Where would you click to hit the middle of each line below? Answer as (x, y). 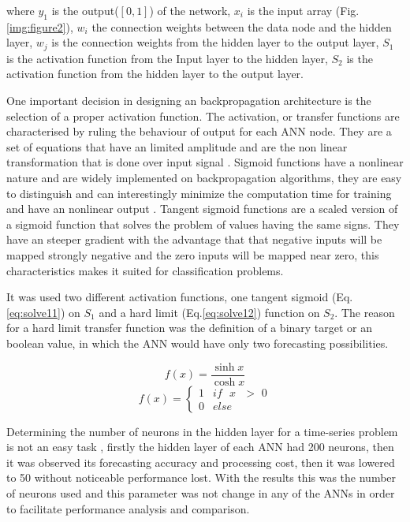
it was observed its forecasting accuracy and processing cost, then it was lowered (201, 462)
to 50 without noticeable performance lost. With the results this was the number (201, 477)
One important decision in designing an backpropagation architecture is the (189, 101)
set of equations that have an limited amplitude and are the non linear (177, 146)
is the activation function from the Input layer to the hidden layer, (167, 58)
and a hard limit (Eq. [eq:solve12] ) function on (209, 312)
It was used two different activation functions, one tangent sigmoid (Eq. (180, 297)
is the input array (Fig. (303, 10)
